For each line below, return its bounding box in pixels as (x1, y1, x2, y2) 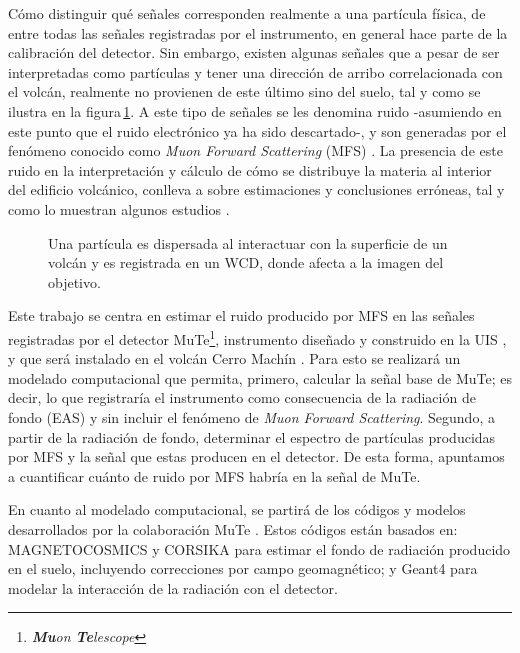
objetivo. (48, 271, 101, 292)
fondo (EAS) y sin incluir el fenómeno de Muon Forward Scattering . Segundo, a (8, 406, 495, 427)
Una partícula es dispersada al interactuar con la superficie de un (48, 232, 448, 253)
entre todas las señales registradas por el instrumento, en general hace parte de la (8, 22, 508, 43)
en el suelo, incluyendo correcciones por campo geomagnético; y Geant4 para (8, 558, 478, 579)
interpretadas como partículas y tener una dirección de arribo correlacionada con (8, 61, 503, 82)
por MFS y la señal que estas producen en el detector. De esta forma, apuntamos (8, 446, 505, 467)
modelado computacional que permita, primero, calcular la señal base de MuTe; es (8, 367, 512, 388)
